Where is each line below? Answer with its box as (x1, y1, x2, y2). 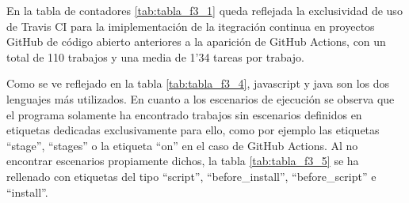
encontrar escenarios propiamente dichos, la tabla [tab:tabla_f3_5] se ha (6, 152, 359, 169)
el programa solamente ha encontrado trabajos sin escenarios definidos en (6, 106, 362, 122)
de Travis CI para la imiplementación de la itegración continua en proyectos (6, 17, 375, 34)
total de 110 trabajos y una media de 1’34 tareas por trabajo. (6, 48, 304, 65)
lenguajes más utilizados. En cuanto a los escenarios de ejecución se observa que (6, 90, 395, 107)
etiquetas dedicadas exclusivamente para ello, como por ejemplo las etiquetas (6, 122, 380, 138)
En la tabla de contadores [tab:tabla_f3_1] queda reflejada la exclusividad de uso (6, 2, 403, 18)
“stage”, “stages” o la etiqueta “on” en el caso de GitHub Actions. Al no (6, 137, 358, 153)
